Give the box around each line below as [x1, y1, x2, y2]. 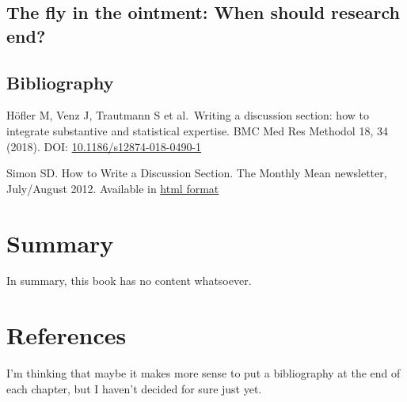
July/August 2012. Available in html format [6, 180, 219, 196]
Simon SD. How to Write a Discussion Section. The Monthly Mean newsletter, [6, 165, 387, 181]
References [6, 319, 127, 351]
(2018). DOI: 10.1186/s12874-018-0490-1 [6, 138, 202, 154]
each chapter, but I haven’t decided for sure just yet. [6, 380, 262, 396]
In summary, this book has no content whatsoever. [6, 272, 252, 289]
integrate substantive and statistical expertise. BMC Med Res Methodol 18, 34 [6, 122, 388, 138]
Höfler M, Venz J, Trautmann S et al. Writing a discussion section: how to [6, 107, 369, 123]
